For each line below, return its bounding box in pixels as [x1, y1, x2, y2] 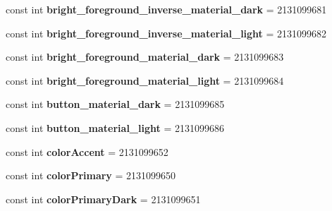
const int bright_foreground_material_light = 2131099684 [6, 73, 284, 88]
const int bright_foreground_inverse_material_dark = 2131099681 [6, 2, 327, 16]
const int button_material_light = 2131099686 [6, 120, 224, 135]
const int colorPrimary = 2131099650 [6, 168, 176, 183]
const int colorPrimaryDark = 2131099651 [6, 191, 201, 206]
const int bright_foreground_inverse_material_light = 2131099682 [6, 25, 327, 40]
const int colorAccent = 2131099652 [6, 144, 168, 159]
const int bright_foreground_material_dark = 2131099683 [6, 49, 284, 64]
